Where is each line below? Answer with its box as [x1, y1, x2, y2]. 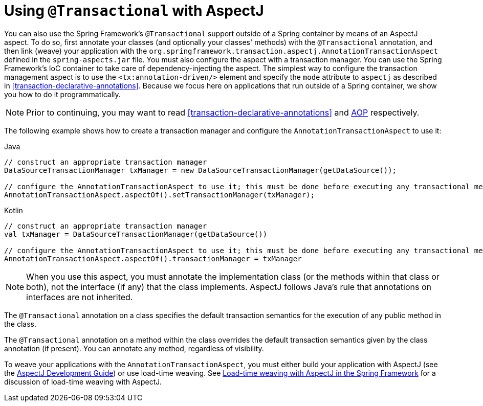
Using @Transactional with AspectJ [4, 2, 264, 19]
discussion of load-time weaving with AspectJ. [4, 377, 162, 386]
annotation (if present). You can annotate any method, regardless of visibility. [4, 344, 264, 353]
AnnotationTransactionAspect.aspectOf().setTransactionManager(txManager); [4, 190, 315, 199]
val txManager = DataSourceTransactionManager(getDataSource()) [4, 230, 268, 238]
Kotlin [4, 206, 23, 215]
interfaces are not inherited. [26, 291, 133, 302]
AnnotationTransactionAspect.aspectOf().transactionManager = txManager [4, 254, 302, 263]
